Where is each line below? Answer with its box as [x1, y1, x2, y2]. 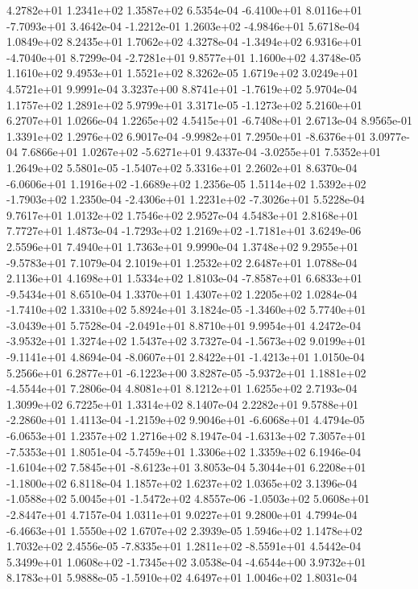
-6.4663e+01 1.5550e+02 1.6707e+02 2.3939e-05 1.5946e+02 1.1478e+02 [6, 521, 362, 538]
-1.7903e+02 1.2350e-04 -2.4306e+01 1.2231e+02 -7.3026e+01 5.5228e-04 [6, 191, 365, 208]
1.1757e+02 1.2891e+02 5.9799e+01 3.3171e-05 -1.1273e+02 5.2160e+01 [6, 96, 362, 113]
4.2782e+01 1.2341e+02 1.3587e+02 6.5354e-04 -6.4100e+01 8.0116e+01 [6, 2, 362, 18]
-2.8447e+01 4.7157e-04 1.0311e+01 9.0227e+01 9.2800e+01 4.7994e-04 [6, 506, 358, 522]
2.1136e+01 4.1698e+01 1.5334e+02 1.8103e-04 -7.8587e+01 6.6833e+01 [6, 270, 362, 286]
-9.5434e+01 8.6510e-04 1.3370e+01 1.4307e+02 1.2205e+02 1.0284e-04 [6, 285, 358, 302]
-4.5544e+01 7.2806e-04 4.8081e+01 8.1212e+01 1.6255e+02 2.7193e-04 [6, 380, 358, 397]
